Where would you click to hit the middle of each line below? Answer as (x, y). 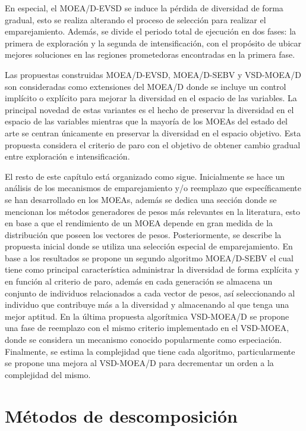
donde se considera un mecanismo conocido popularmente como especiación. (143, 340)
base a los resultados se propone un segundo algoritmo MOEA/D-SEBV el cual (149, 257)
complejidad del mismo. (48, 374)
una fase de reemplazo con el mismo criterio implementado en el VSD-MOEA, (147, 328)
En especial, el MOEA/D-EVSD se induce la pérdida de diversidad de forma (144, 8)
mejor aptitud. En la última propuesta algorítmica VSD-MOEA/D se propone (147, 316)
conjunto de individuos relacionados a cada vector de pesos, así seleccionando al (150, 293)
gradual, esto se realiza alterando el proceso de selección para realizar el (135, 19)
